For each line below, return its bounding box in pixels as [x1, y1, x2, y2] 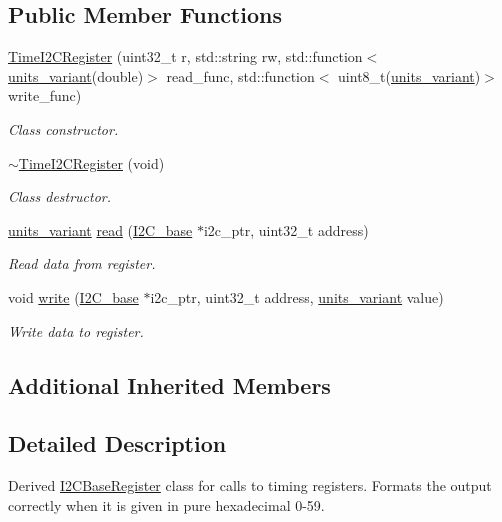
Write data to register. [8, 320, 144, 341]
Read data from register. [8, 253, 156, 274]
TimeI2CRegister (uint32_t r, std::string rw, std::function [8, 46, 363, 67]
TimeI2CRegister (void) [18, 152, 165, 173]
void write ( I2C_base [8, 286, 139, 307]
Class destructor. [8, 186, 112, 207]
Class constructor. [8, 118, 119, 139]
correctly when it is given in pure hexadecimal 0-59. [8, 494, 325, 515]
